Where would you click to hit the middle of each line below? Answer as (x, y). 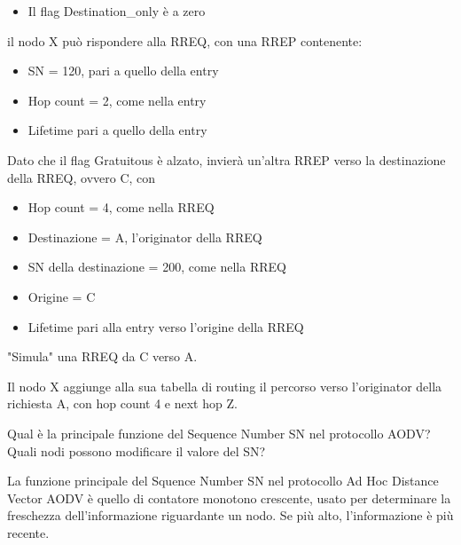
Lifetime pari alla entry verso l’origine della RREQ (166, 326)
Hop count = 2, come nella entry (117, 100)
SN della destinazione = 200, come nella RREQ (157, 267)
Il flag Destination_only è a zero (117, 11)
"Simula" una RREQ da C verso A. (102, 356)
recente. (28, 532)
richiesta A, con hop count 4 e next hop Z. (122, 403)
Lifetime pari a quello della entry (117, 130)
